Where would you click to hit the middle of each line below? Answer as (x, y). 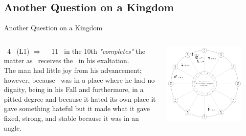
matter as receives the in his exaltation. (67, 60)
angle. (13, 127)
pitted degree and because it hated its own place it (80, 99)
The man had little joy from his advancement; (73, 70)
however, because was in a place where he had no (79, 79)
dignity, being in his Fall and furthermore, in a (74, 89)
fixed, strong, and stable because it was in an (72, 118)
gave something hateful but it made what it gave (77, 108)
